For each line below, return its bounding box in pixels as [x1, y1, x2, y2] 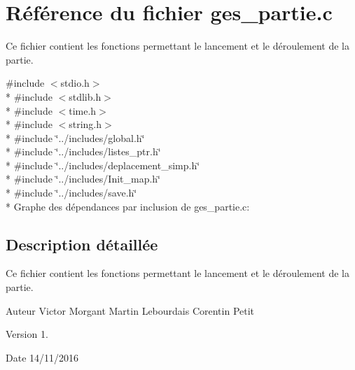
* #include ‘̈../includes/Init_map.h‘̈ [6, 171, 161, 186]
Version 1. [6, 327, 48, 341]
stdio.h [60, 76, 90, 90]
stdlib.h [69, 89, 102, 104]
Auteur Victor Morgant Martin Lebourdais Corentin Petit [6, 303, 255, 318]
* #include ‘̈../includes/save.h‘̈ [6, 185, 137, 200]
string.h [69, 117, 102, 131]
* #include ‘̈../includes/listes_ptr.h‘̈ [6, 144, 161, 159]
